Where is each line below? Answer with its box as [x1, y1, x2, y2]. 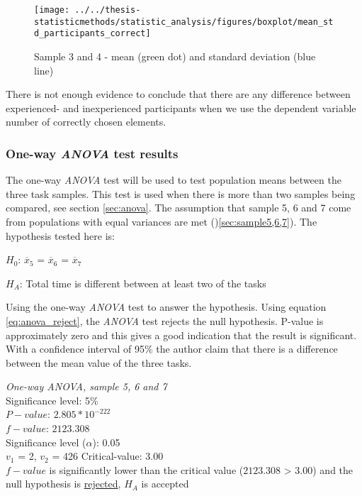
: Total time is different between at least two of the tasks [19, 275, 266, 290]
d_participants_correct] [34, 28, 151, 39]
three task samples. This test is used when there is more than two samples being [6, 186, 356, 201]
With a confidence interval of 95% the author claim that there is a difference [6, 341, 338, 356]
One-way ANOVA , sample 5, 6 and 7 [6, 379, 167, 394]
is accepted [141, 476, 189, 491]
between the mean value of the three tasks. [6, 355, 192, 370]
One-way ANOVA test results [6, 144, 179, 162]
